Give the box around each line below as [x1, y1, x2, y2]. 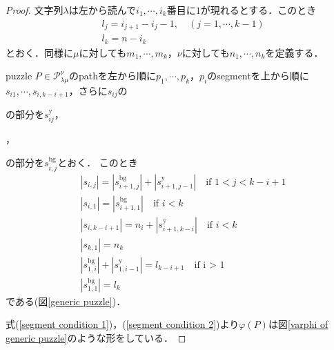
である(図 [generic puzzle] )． [6, 293, 126, 308]
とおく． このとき [57, 155, 138, 170]
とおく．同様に [6, 45, 73, 59]
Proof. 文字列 [6, 3, 63, 17]
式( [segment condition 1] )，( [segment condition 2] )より [6, 317, 239, 331]
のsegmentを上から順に [207, 68, 309, 83]
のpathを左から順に [68, 68, 156, 83]
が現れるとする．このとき [200, 3, 317, 17]
